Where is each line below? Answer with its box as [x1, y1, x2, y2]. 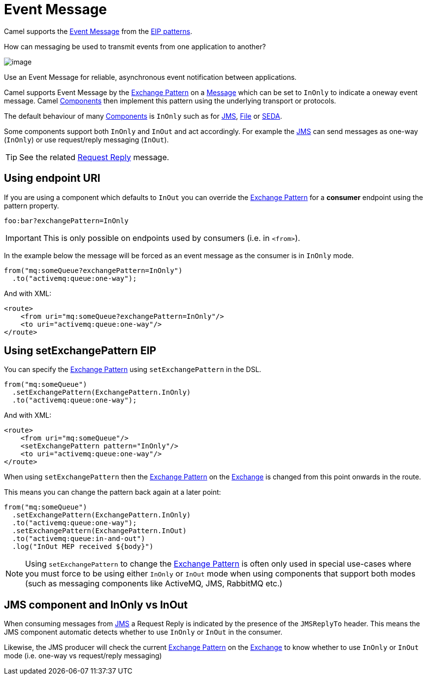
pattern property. [4, 201, 59, 210]
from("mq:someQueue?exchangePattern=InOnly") [4, 266, 183, 274]
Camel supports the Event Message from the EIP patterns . [4, 27, 193, 35]
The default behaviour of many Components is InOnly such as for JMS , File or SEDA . [4, 111, 282, 120]
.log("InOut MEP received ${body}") [12, 543, 154, 551]
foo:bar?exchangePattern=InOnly [4, 216, 129, 225]
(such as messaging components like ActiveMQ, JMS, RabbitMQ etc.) [25, 578, 283, 589]
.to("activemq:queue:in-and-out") [12, 535, 145, 543]
